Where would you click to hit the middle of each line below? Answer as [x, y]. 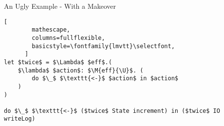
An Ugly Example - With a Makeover [60, 6]
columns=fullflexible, [68, 38]
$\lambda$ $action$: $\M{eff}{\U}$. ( [81, 70]
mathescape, [51, 30]
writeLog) [20, 119]
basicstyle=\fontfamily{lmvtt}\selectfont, [103, 46]
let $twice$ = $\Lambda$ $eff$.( [58, 62]
